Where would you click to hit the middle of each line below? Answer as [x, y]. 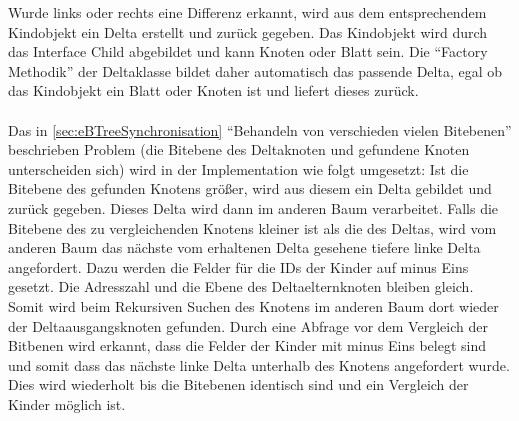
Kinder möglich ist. [67, 403]
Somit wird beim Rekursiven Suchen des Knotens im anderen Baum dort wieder [253, 305]
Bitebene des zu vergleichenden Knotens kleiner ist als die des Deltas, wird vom [252, 227]
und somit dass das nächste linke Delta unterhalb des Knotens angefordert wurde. [259, 364]
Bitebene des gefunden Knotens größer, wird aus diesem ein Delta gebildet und [250, 188]
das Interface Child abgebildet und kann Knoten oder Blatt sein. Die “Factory [248, 51]
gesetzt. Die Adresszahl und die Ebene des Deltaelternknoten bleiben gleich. [241, 286]
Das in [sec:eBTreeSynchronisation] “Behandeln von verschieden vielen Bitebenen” [260, 129]
